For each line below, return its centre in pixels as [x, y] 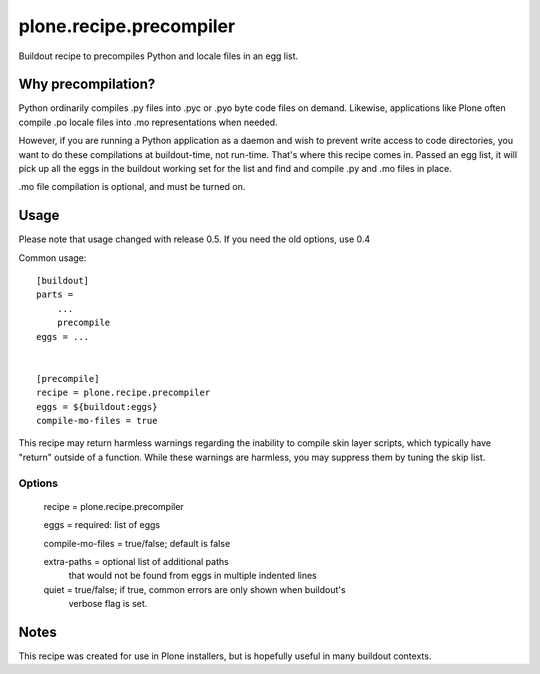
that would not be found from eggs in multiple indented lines [192, 576]
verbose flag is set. [108, 604]
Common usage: [52, 257]
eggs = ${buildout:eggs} [97, 406]
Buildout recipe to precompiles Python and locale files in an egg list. [158, 56]
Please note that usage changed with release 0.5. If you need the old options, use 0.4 [194, 239]
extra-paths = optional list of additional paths [136, 561]
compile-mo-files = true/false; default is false [137, 543]
